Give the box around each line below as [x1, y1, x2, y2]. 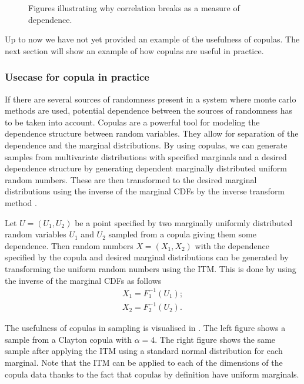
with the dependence [195, 239, 269, 251]
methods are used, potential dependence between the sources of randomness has [5, 104, 293, 117]
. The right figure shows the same [155, 333, 276, 345]
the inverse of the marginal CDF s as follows [5, 274, 162, 286]
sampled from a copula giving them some [108, 228, 256, 240]
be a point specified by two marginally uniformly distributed [75, 216, 293, 229]
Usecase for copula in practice [5, 69, 149, 84]
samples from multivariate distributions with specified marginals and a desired [5, 150, 287, 163]
